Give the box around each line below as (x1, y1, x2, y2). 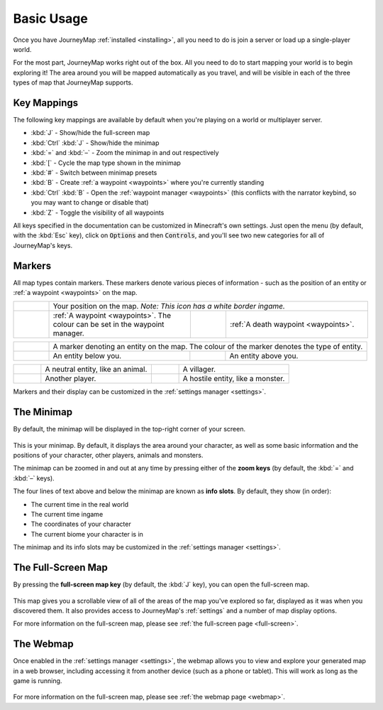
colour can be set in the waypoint (52, 320, 165, 330)
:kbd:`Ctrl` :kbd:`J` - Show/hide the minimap (30, 139, 160, 147)
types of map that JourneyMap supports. (13, 78, 133, 87)
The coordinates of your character (30, 520, 131, 529)
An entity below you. (52, 351, 122, 361)
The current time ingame (30, 510, 104, 519)
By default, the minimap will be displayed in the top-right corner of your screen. (13, 425, 246, 434)
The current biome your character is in (30, 529, 143, 538)
